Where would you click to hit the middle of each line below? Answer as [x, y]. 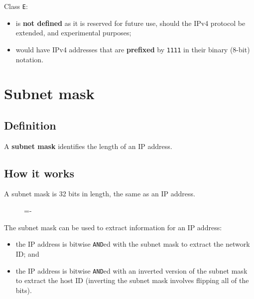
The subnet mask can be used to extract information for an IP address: [113, 227]
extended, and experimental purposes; [73, 33]
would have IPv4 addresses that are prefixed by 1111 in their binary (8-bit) [133, 49]
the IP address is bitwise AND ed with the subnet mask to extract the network [133, 244]
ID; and [27, 253]
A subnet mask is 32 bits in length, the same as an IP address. [100, 194]
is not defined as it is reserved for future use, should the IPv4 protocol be [130, 23]
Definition [30, 125]
